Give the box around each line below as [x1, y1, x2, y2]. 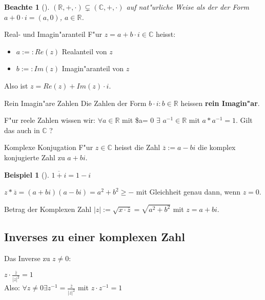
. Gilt [235, 115, 253, 125]
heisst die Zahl [114, 142, 160, 153]
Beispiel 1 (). [4, 169, 49, 180]
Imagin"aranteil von [62, 63, 124, 74]
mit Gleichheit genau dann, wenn [136, 186, 240, 197]
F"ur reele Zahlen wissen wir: [4, 115, 95, 125]
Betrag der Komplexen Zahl [4, 204, 92, 214]
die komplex [198, 142, 236, 153]
